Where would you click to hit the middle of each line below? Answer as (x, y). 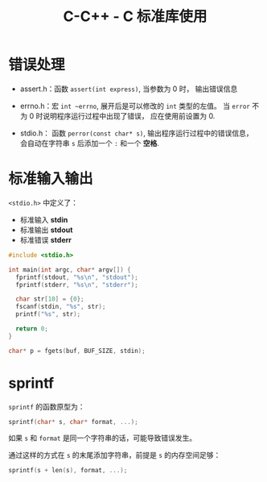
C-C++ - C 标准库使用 (135, 17)
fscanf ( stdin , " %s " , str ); (61, 307)
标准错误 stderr (46, 239)
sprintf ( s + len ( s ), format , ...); (68, 471)
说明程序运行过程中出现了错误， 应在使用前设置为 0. (129, 116)
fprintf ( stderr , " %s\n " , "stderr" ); (77, 285)
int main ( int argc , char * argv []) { (70, 270)
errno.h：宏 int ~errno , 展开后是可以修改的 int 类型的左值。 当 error (135, 106)
